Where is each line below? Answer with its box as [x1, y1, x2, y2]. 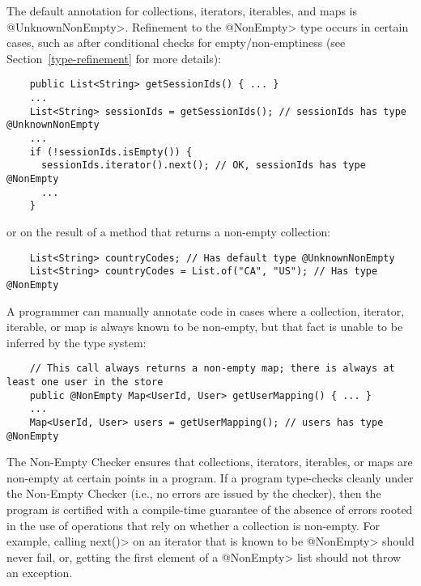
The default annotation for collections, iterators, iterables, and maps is [6, 2, 358, 19]
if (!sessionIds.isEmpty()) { [29, 146, 193, 158]
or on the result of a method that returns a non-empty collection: [6, 223, 331, 240]
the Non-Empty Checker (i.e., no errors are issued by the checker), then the [6, 485, 381, 502]
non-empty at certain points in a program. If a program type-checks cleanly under [6, 469, 414, 486]
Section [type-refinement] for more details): [6, 49, 222, 66]
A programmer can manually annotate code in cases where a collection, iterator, [6, 302, 405, 319]
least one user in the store [6, 376, 164, 388]
